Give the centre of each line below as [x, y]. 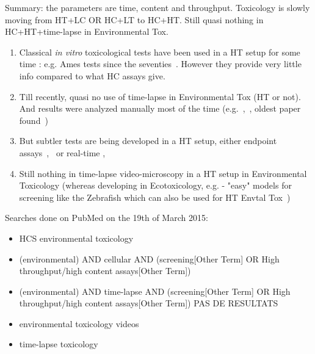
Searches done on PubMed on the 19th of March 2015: [107, 218]
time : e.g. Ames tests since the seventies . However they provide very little [160, 64]
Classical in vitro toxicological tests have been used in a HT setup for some [160, 52]
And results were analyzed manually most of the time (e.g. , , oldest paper [160, 108]
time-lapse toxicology [59, 344]
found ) [34, 120]
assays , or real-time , [62, 152]
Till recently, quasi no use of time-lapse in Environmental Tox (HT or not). [160, 96]
